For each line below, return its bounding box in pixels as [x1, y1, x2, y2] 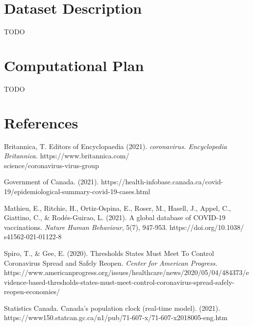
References [4, 112, 78, 132]
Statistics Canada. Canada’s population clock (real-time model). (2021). [4, 302, 220, 313]
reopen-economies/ [4, 286, 60, 297]
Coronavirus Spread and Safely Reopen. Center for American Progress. [4, 257, 218, 268]
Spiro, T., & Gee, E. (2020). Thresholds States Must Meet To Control [4, 248, 214, 258]
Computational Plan [4, 55, 144, 75]
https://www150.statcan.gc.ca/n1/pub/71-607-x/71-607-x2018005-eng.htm [4, 312, 228, 323]
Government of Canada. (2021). [4, 176, 99, 187]
